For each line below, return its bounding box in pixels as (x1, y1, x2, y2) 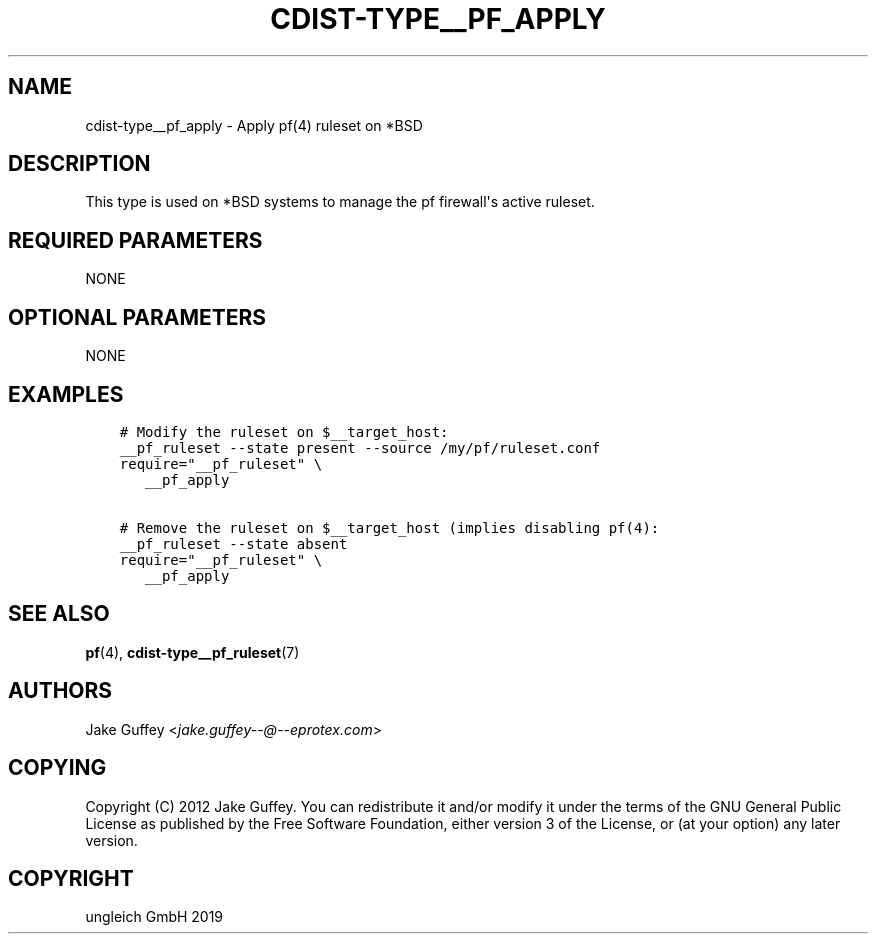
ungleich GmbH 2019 (85, 908, 224, 926)
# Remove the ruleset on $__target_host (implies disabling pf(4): (119, 519, 660, 536)
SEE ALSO (8, 601, 110, 627)
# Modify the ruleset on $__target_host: (119, 423, 449, 440)
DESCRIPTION (8, 151, 151, 177)
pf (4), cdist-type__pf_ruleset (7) (85, 643, 300, 661)
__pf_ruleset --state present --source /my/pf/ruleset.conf (119, 439, 601, 456)
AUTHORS (8, 678, 113, 704)
